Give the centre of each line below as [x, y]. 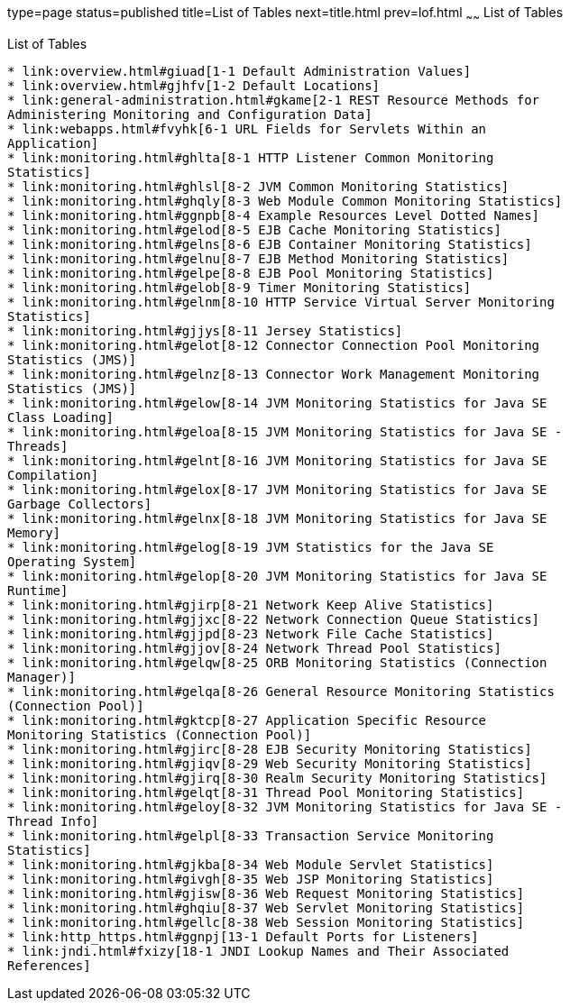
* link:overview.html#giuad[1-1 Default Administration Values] [239, 71]
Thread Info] [53, 821]
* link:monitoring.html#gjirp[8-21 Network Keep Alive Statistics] [251, 605]
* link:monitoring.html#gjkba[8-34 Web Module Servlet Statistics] [251, 864]
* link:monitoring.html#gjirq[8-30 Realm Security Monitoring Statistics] [277, 778]
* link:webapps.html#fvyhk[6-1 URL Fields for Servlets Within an [247, 128]
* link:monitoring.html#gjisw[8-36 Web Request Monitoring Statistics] [266, 893]
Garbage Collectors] [80, 504]
